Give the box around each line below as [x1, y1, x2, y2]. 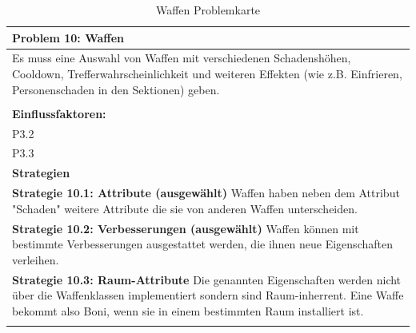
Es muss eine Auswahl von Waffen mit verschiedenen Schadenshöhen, [12, 50, 351, 66]
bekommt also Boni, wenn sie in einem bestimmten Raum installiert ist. [12, 302, 364, 319]
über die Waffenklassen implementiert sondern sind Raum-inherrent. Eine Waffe [12, 287, 404, 303]
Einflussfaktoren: [12, 105, 106, 121]
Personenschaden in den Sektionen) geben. [12, 81, 220, 97]
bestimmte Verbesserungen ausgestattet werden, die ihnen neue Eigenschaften [12, 236, 393, 252]
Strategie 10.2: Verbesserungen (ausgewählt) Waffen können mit [12, 220, 359, 236]
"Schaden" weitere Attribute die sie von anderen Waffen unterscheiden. [12, 200, 358, 216]
